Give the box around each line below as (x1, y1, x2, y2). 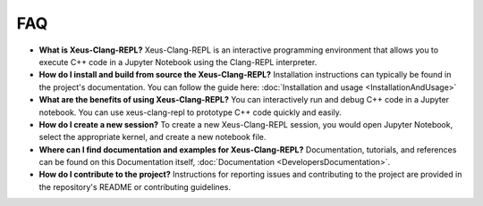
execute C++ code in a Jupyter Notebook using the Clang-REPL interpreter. (38, 56, 318, 67)
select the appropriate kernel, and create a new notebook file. (38, 132, 267, 143)
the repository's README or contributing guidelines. (38, 181, 232, 192)
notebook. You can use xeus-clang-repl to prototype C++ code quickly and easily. (38, 107, 342, 118)
